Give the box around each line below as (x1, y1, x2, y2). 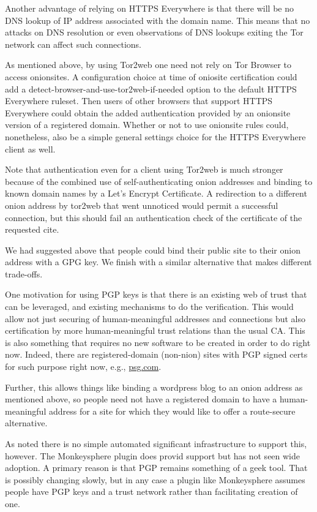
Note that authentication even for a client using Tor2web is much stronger (5, 163, 283, 176)
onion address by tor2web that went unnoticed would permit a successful (5, 198, 278, 211)
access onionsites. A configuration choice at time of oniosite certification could (5, 70, 297, 83)
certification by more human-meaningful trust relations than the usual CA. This (5, 324, 305, 337)
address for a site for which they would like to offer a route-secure (48, 404, 296, 417)
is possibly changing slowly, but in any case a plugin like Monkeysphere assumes (5, 473, 305, 486)
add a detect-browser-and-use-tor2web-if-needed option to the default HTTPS (5, 82, 297, 95)
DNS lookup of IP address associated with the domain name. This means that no (5, 13, 310, 26)
